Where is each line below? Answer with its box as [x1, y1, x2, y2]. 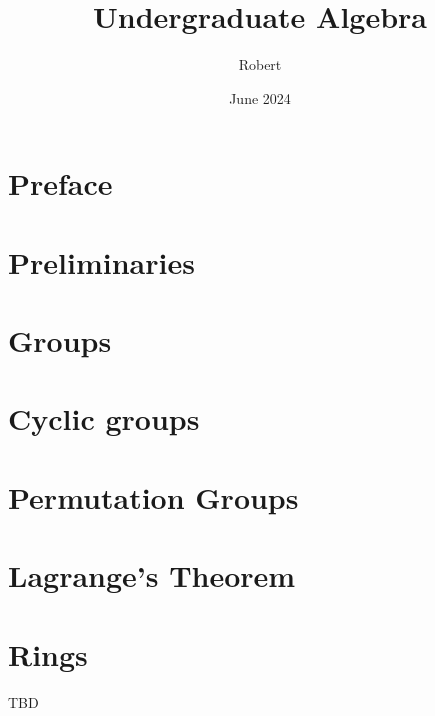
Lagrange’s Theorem [8, 555, 296, 596]
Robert [238, 54, 282, 75]
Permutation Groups [8, 476, 299, 517]
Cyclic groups [8, 398, 200, 439]
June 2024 [229, 87, 291, 108]
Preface [8, 163, 113, 204]
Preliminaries [8, 241, 195, 282]
